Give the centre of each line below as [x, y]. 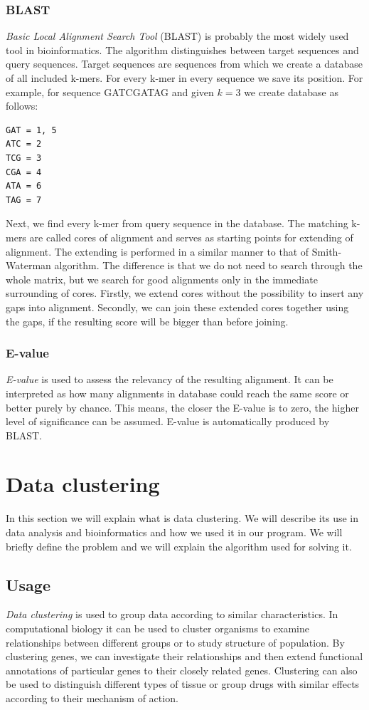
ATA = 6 [24, 186]
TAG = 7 [24, 200]
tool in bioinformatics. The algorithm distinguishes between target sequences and [182, 49]
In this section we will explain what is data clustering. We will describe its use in [182, 518]
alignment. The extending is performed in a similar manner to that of [157, 251]
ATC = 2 [24, 144]
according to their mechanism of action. [92, 698]
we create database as [291, 92]
